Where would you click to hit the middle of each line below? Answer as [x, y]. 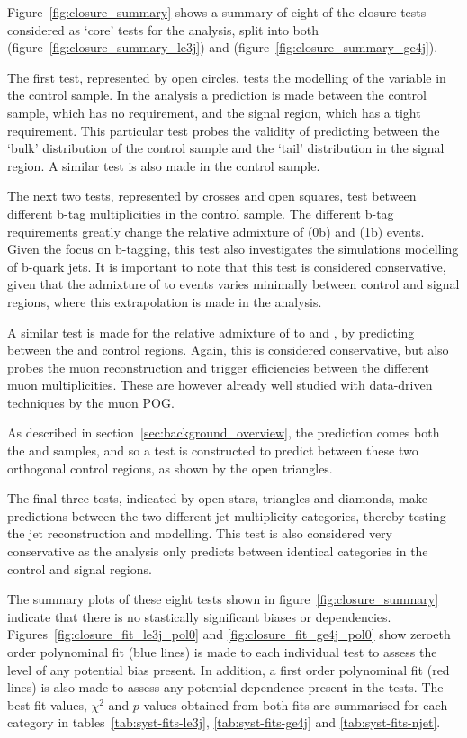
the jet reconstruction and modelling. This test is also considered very [200, 533]
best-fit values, [47, 704]
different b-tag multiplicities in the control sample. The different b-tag [201, 213]
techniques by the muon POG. [91, 402]
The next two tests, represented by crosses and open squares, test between [212, 196]
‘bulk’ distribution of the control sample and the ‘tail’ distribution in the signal [226, 148]
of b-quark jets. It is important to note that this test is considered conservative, [227, 266]
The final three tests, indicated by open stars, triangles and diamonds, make [217, 498]
